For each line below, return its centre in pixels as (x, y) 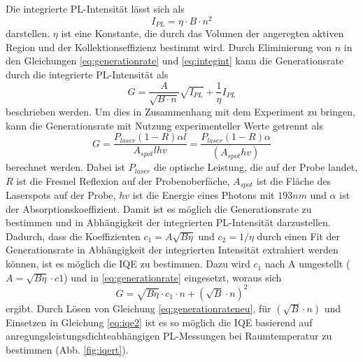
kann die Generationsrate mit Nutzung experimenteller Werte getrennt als (164, 125)
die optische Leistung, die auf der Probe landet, (256, 167)
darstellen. (28, 33)
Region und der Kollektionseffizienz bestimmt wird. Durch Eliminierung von (169, 47)
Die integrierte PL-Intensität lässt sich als (95, 8)
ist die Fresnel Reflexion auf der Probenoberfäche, (123, 180)
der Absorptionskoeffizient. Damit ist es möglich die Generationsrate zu (159, 208)
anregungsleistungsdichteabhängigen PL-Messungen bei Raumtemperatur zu (169, 336)
